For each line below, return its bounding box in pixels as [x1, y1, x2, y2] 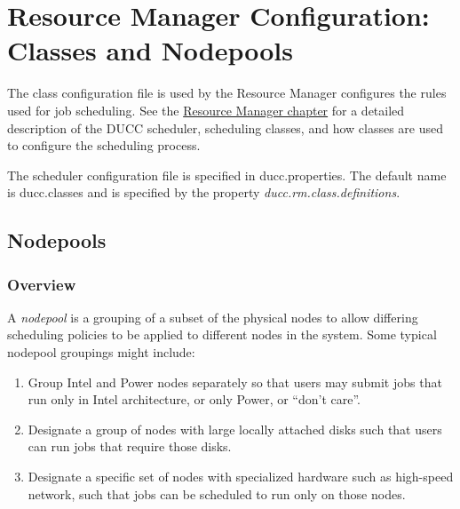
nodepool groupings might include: [7, 343, 195, 362]
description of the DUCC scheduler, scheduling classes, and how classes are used [7, 118, 444, 137]
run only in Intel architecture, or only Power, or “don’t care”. [28, 390, 361, 409]
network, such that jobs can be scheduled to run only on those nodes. [28, 484, 406, 503]
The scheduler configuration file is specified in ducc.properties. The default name [7, 165, 447, 184]
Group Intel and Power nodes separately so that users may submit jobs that [28, 372, 442, 391]
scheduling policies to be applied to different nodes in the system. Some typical [7, 325, 437, 344]
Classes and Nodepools [7, 32, 294, 68]
